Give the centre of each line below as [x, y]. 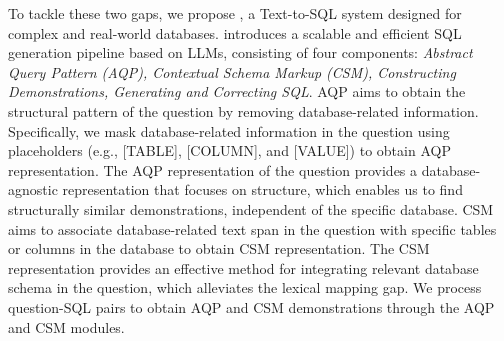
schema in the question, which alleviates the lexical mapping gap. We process [245, 287]
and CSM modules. [66, 326]
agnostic [33, 189]
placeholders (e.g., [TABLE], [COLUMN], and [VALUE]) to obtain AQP [229, 150]
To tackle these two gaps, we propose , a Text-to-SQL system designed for [235, 13]
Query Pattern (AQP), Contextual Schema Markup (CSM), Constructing [232, 71]
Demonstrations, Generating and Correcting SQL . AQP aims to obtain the [237, 91]
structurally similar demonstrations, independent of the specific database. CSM [251, 208]
